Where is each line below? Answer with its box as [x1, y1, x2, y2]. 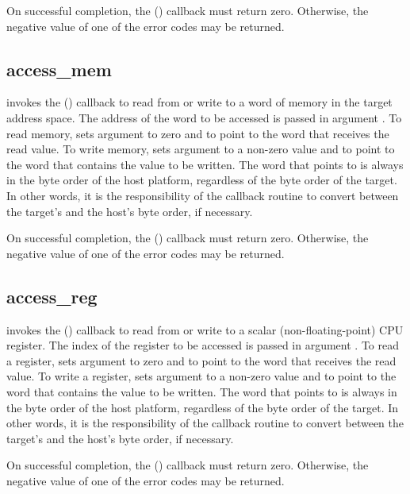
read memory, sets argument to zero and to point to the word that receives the [6, 125, 389, 141]
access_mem [6, 56, 112, 81]
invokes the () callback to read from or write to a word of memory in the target [6, 94, 393, 110]
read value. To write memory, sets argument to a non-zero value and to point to [6, 141, 395, 157]
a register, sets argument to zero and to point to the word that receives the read [6, 352, 397, 369]
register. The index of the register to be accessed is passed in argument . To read [6, 337, 399, 353]
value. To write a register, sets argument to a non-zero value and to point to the [6, 368, 397, 384]
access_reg [6, 284, 98, 308]
